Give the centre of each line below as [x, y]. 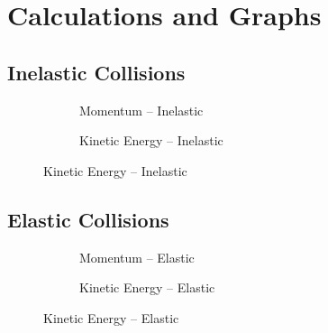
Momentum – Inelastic [141, 110]
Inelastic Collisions [96, 72]
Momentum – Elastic [137, 257]
